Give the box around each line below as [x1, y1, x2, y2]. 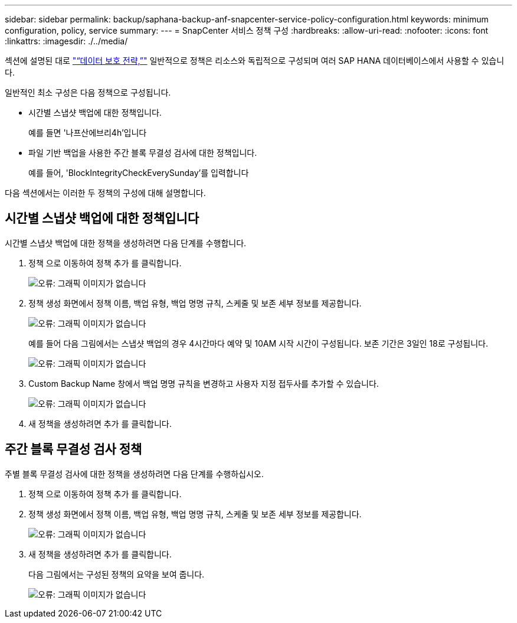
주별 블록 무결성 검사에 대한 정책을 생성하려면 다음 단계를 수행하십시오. [5, 468, 264, 479]
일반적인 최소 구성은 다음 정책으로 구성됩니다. [5, 87, 171, 97]
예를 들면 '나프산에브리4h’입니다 [28, 128, 147, 138]
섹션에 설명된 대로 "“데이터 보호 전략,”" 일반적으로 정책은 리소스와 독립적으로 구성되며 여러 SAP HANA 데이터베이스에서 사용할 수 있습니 [5, 56, 505, 66]
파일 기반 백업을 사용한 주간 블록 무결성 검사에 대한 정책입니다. [28, 148, 257, 158]
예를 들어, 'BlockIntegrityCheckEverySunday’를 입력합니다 [28, 168, 249, 178]
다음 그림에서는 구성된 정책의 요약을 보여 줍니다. [28, 569, 205, 579]
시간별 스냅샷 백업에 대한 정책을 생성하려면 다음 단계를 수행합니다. [5, 237, 247, 248]
